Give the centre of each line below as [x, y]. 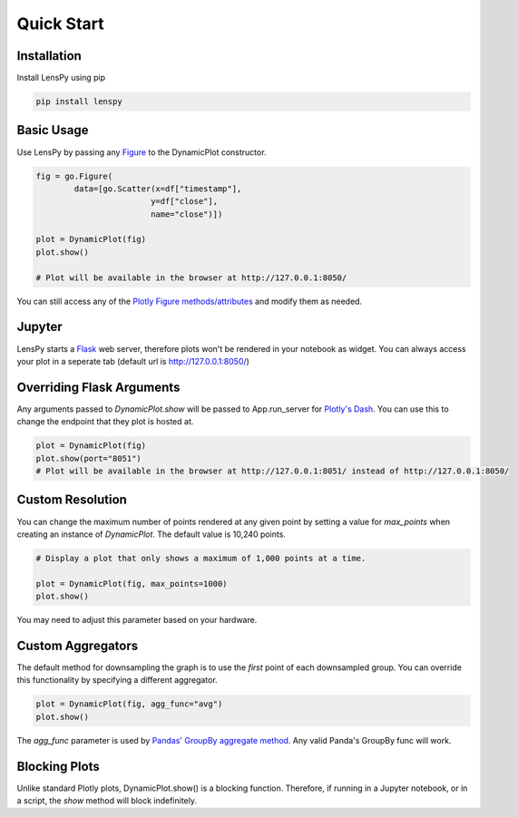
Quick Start [60, 24]
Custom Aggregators [78, 645]
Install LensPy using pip [61, 78]
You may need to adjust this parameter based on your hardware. [137, 620]
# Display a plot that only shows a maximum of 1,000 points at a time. [201, 558]
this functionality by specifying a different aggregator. [117, 680]
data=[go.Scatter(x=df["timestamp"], [158, 189]
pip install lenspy [79, 102]
